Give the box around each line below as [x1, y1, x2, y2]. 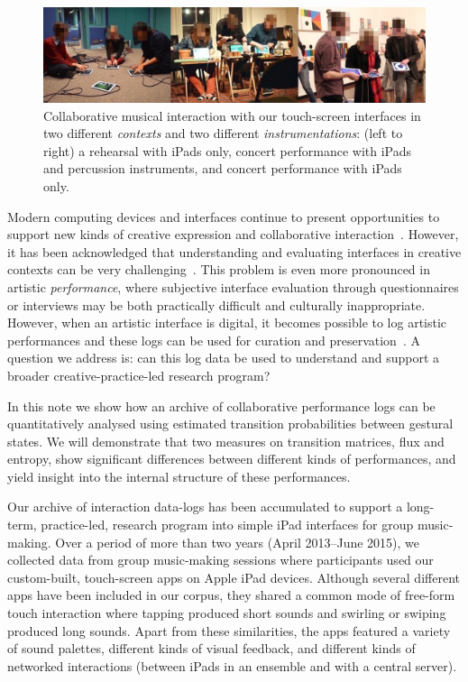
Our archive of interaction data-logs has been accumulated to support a [7, 497, 403, 516]
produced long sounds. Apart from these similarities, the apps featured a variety [7, 621, 451, 640]
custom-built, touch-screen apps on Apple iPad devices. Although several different [7, 567, 460, 586]
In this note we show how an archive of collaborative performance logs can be [7, 396, 436, 415]
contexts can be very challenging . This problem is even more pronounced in [7, 260, 430, 279]
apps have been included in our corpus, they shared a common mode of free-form [7, 585, 455, 604]
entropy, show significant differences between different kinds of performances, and [7, 449, 456, 468]
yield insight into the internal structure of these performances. [7, 466, 351, 485]
